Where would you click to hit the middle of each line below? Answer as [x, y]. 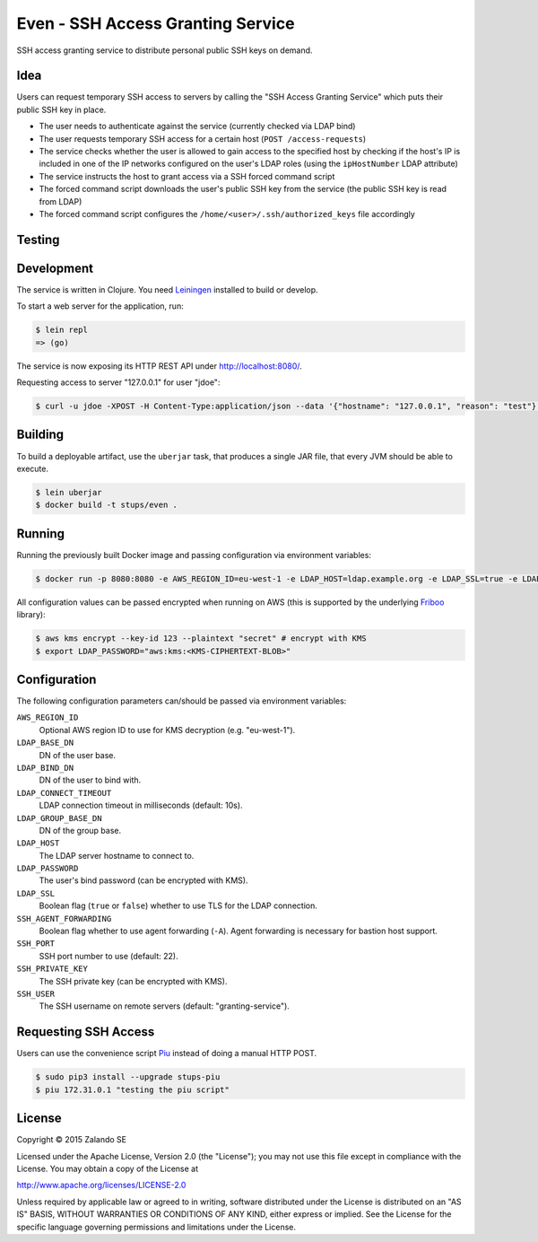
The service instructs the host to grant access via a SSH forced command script [187, 176]
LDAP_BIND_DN [45, 768]
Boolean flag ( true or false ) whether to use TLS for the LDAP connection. [178, 905]
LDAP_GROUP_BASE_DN [59, 818]
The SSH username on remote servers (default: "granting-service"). [165, 1006]
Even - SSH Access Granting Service [156, 23]
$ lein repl [62, 330]
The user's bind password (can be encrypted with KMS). [143, 880]
